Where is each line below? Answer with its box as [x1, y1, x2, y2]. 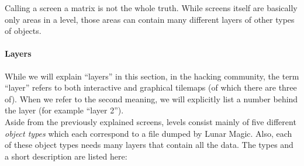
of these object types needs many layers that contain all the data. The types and [5, 139, 293, 151]
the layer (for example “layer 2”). [5, 104, 124, 116]
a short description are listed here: [5, 150, 127, 162]
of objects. [5, 25, 42, 37]
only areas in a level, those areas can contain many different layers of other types [5, 13, 295, 25]
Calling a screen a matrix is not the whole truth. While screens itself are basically [5, 2, 298, 13]
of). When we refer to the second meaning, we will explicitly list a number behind [5, 92, 298, 105]
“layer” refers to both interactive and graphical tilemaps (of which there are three [5, 81, 297, 94]
